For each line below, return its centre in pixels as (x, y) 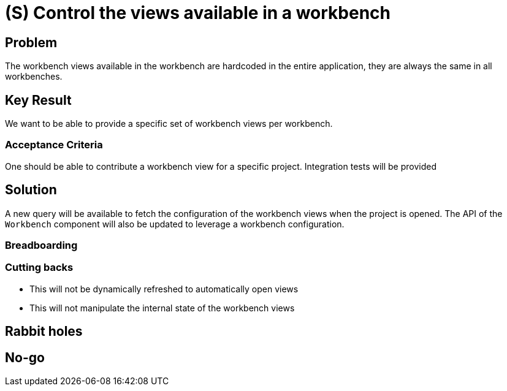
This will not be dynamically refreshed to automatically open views (164, 289)
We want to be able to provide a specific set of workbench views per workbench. (169, 124)
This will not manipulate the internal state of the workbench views (162, 308)
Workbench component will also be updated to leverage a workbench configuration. (175, 224)
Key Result (38, 100)
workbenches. (34, 77)
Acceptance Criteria (54, 145)
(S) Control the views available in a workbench (198, 13)
